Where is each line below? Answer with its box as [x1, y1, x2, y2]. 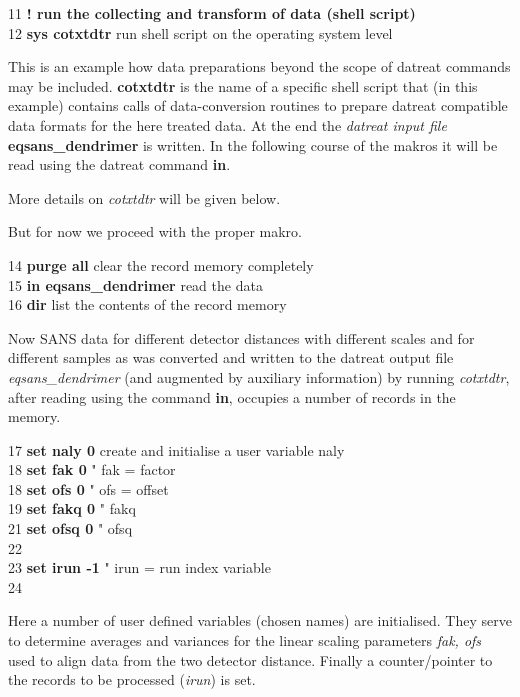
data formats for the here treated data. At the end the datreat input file [8, 114, 447, 135]
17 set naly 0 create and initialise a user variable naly [8, 439, 345, 460]
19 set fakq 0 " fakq [8, 498, 136, 519]
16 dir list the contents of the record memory [8, 294, 287, 315]
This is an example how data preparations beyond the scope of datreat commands [8, 56, 511, 77]
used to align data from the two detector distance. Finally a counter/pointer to [8, 649, 493, 670]
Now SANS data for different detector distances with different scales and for [8, 327, 475, 348]
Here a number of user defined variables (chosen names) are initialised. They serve [8, 610, 512, 631]
